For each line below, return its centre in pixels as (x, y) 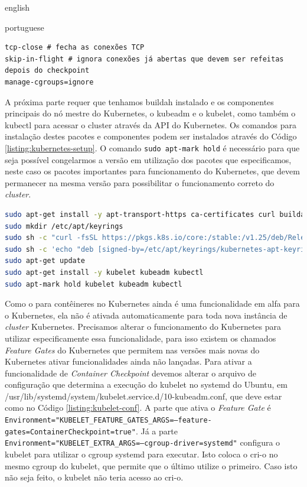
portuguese (25, 27)
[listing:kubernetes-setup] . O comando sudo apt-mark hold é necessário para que (152, 147)
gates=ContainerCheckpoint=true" (70, 432)
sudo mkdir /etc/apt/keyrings (64, 226)
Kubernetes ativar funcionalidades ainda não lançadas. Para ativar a (128, 361)
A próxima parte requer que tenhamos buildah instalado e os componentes (139, 101)
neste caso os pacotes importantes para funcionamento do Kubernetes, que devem (152, 171)
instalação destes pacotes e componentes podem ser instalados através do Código (151, 136)
